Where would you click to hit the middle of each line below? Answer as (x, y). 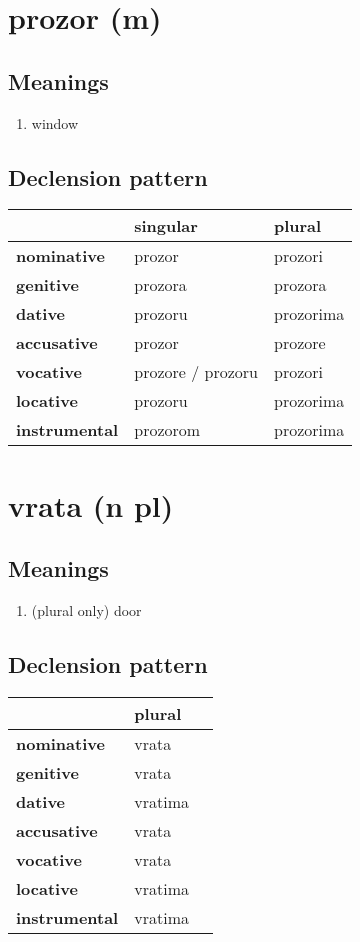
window (55, 122)
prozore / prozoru (196, 372)
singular (166, 226)
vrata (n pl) (91, 504)
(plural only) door (86, 609)
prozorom (167, 430)
